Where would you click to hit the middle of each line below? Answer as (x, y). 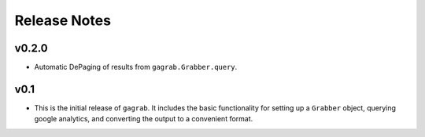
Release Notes (63, 20)
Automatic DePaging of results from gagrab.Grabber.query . (136, 67)
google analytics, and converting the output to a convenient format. (144, 119)
